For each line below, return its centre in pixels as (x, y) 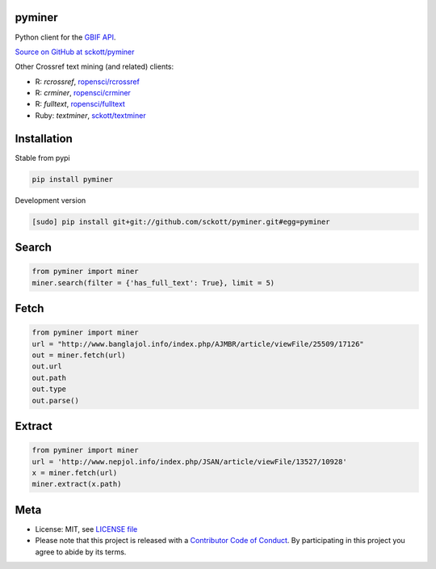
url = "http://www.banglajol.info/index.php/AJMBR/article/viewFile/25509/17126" (198, 344)
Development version (50, 200)
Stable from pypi (42, 158)
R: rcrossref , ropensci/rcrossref (88, 82)
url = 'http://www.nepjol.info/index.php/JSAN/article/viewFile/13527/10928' (189, 462)
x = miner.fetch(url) (75, 473)
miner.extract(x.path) (77, 484)
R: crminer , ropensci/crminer (83, 93)
